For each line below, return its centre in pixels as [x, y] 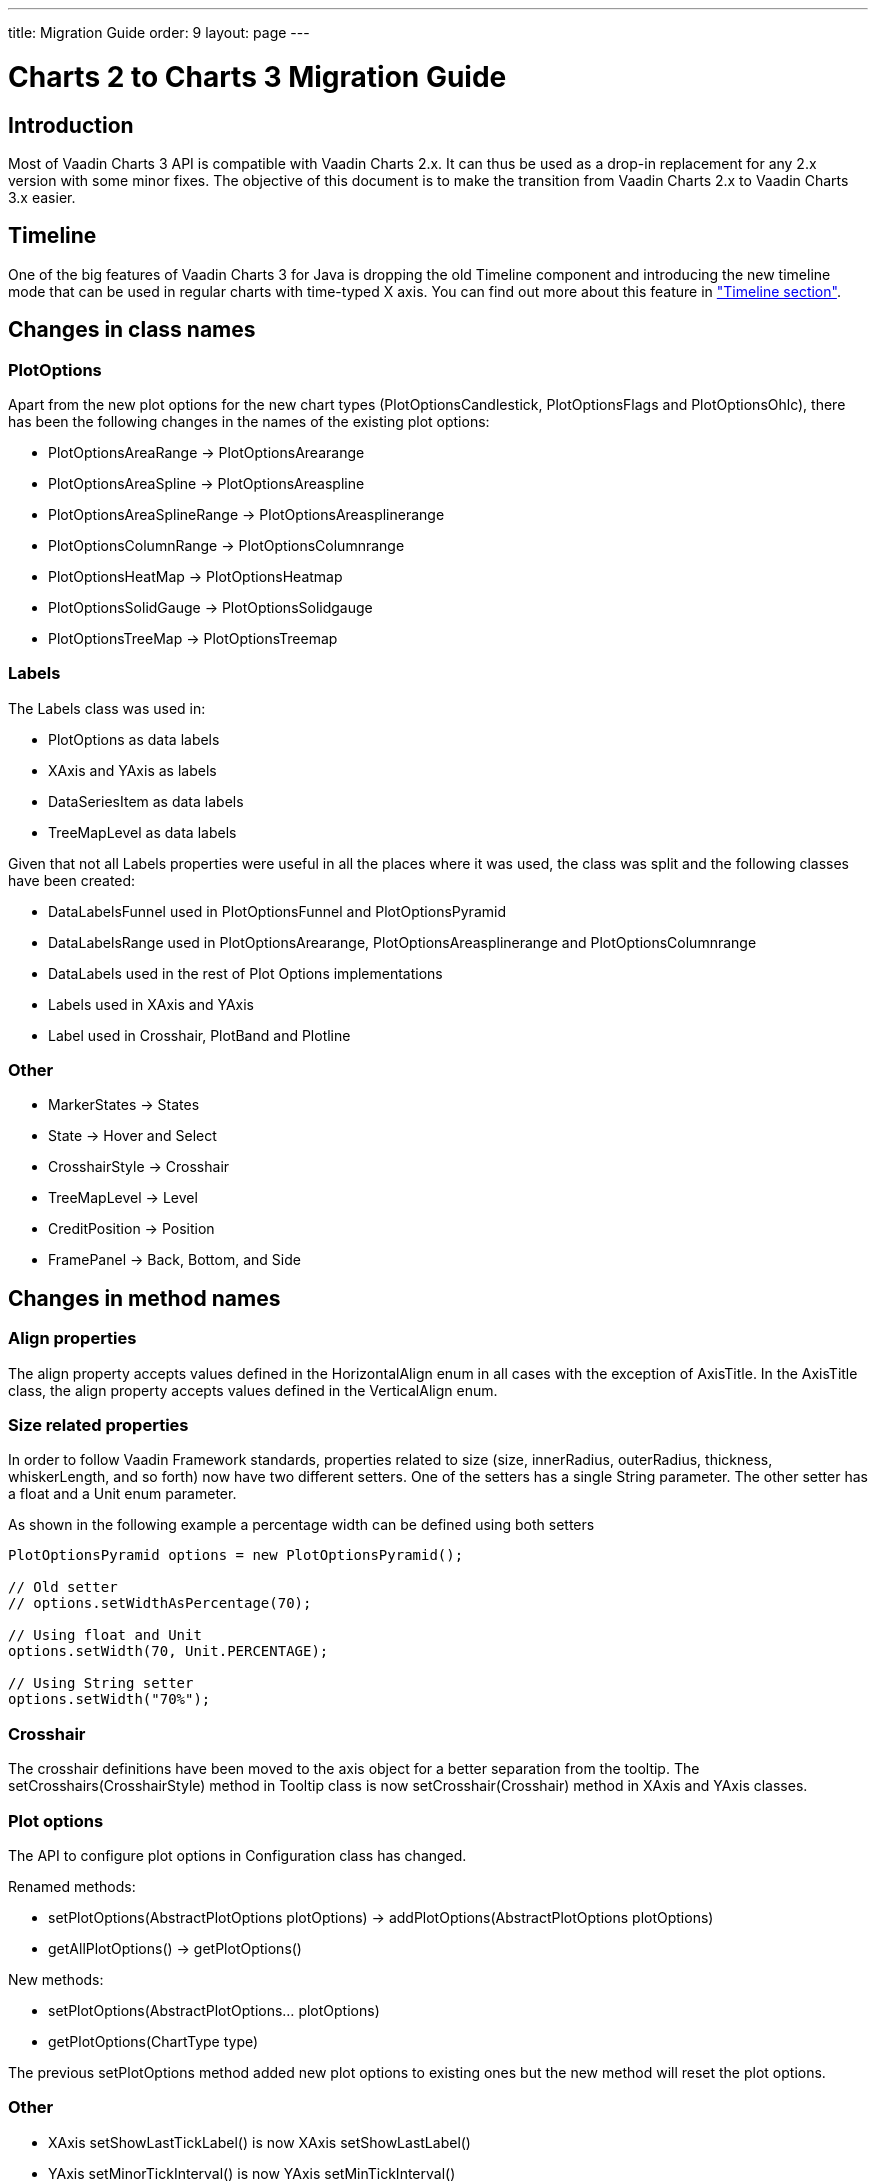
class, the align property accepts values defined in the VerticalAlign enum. [253, 1390]
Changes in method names [144, 1298]
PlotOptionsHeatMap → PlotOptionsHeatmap [195, 576]
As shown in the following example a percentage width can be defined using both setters [301, 1525]
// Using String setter [101, 1683]
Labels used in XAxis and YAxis [151, 1004]
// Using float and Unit [105, 1635]
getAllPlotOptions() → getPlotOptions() [175, 1948]
